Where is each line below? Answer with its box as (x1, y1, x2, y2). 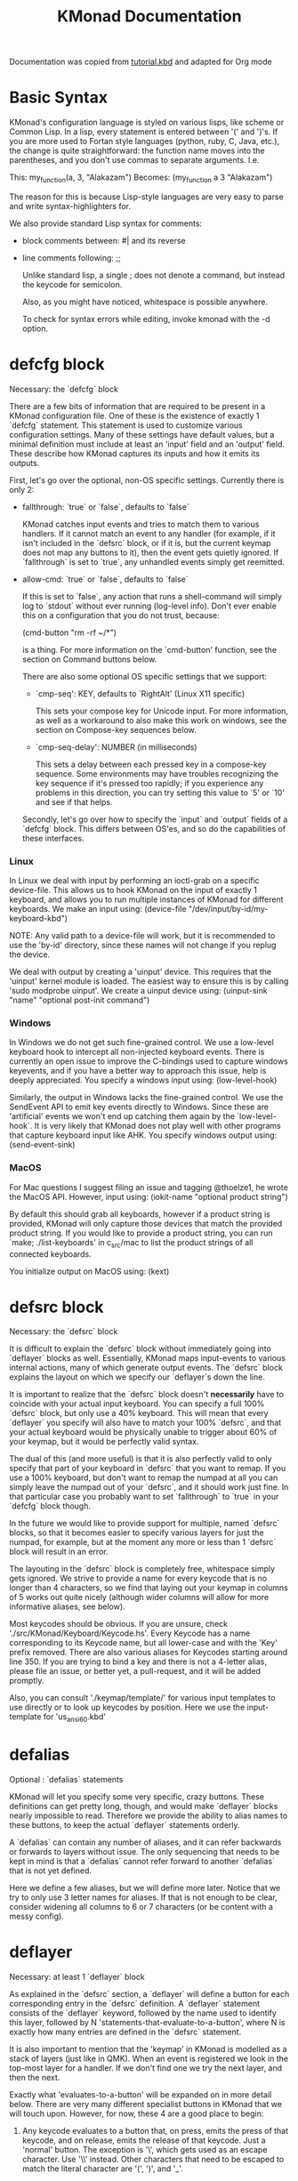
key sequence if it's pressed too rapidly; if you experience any (35, 777, 264, 788)
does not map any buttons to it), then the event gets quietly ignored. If (21, 547, 279, 558)
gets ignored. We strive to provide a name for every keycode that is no (9, 1573, 268, 1584)
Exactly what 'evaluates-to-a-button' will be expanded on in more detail (9, 2089, 272, 2100)
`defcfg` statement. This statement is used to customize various (9, 420, 243, 431)
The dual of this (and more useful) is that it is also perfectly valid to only (9, 1453, 273, 1464)
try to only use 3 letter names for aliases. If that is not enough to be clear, (9, 1892, 278, 1903)
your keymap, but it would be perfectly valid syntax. (9, 1437, 199, 1447)
